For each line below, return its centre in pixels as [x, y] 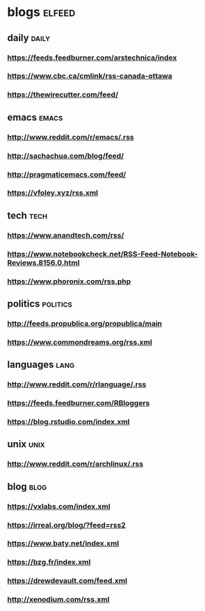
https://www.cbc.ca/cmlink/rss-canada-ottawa [90, 76]
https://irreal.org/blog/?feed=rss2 [67, 525]
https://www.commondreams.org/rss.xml [80, 342]
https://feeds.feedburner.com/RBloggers [79, 403]
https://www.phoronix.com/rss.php [69, 281]
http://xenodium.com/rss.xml [58, 600]
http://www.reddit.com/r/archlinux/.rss [75, 464]
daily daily [29, 38]
